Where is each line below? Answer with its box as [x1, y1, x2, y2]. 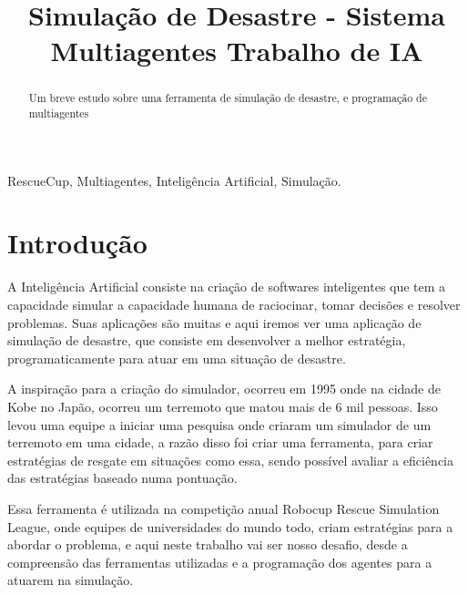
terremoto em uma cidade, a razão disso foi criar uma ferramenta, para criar [7, 433, 433, 452]
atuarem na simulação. [7, 570, 134, 590]
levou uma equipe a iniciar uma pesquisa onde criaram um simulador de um [7, 415, 432, 434]
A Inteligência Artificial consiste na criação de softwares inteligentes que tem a [7, 277, 446, 296]
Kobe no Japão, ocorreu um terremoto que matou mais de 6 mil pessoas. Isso [7, 396, 438, 415]
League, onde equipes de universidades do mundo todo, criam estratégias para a [7, 517, 453, 536]
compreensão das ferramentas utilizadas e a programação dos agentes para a [7, 552, 432, 571]
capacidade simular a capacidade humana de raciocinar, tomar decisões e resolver [7, 294, 461, 313]
